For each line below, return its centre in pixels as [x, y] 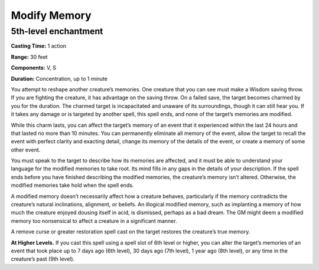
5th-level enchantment [57, 31]
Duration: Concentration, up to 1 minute [59, 78]
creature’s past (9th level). [43, 259]
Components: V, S [33, 68]
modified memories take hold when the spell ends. [72, 185]
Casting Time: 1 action [39, 46]
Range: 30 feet [29, 57]
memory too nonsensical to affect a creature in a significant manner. [94, 220]
